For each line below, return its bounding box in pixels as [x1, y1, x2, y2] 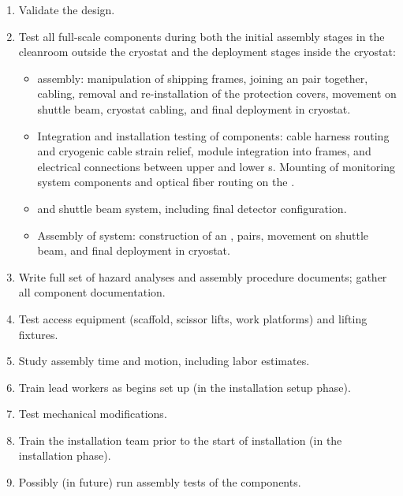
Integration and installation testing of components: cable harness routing [37, 127, 390, 144]
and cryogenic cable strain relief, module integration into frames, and [37, 143, 371, 159]
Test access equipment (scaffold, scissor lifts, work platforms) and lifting [18, 310, 368, 326]
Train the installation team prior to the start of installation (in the [18, 431, 342, 448]
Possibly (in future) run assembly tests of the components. [18, 474, 301, 490]
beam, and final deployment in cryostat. [37, 242, 230, 259]
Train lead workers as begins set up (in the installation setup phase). [18, 379, 351, 395]
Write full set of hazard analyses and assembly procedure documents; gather [18, 268, 387, 285]
